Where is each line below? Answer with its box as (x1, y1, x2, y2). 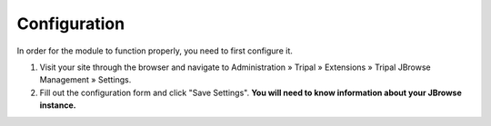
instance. (39, 100, 76, 111)
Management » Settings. (39, 74, 132, 85)
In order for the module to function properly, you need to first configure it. (16, 45, 293, 56)
